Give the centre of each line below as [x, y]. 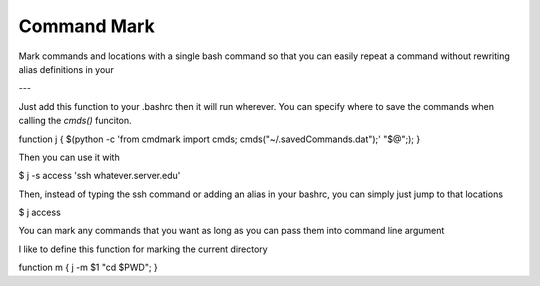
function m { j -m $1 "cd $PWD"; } [88, 267]
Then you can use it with [69, 157]
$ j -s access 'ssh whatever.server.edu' [99, 176]
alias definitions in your [66, 69]
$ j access [40, 212]
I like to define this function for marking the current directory [143, 249]
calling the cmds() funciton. [75, 121]
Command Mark [86, 26]
